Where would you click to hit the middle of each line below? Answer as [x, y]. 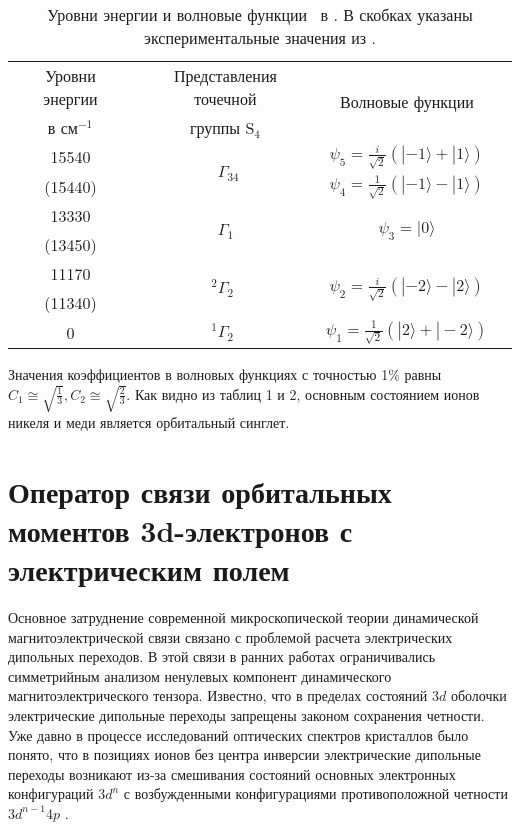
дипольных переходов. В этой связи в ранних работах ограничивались [222, 656]
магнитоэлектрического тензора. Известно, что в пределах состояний [218, 695]
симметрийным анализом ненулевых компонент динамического [200, 675]
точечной [225, 98]
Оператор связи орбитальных [200, 490]
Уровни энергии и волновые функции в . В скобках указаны [260, 14]
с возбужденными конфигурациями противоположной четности [315, 793]
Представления [225, 75]
